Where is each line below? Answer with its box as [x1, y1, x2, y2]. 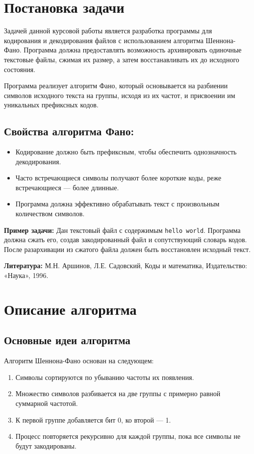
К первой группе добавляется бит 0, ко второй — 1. [15, 414, 171, 425]
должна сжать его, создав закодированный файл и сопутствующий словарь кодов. [4, 234, 247, 245]
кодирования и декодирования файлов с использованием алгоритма [4, 35, 203, 45]
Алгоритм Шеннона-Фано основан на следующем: [4, 355, 154, 366]
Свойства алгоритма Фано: [4, 124, 134, 139]
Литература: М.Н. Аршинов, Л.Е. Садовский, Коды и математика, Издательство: [4, 260, 247, 271]
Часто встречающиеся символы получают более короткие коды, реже [15, 173, 222, 183]
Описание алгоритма [4, 299, 137, 319]
